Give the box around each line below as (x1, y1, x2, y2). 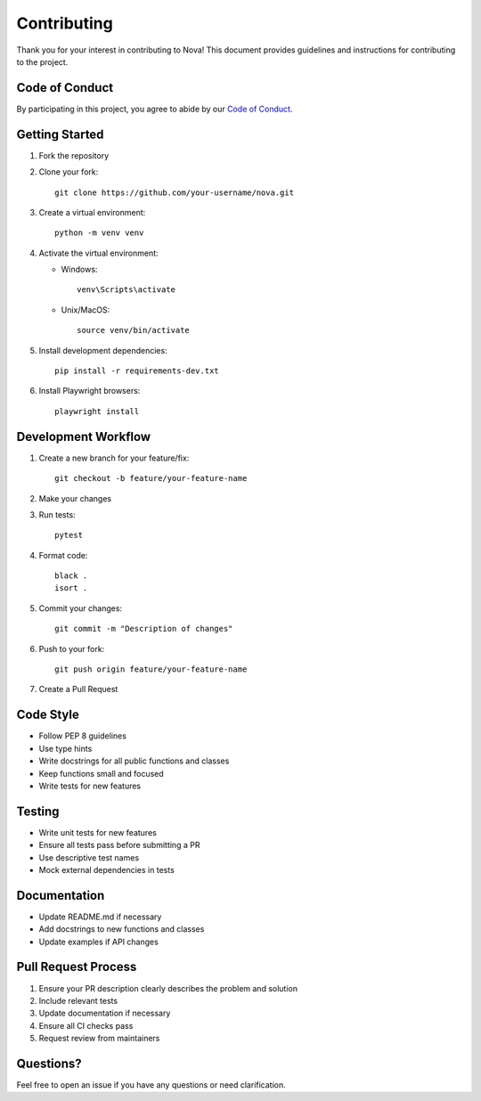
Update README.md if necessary (38, 911, 162, 922)
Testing (16, 803, 60, 819)
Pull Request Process (16, 959, 137, 975)
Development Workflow (16, 428, 151, 444)
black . (54, 571, 88, 581)
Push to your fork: (38, 643, 105, 654)
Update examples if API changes (38, 936, 159, 947)
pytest (54, 530, 84, 541)
